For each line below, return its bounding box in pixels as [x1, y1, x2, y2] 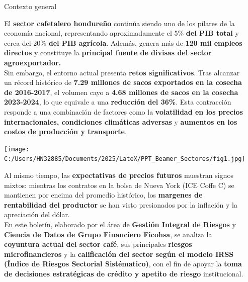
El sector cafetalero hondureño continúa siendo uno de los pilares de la [4, 18, 235, 28]
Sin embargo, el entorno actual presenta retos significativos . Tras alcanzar [4, 67, 240, 77]
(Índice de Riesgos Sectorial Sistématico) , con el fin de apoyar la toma [4, 258, 242, 269]
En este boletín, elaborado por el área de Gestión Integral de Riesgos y [4, 219, 236, 229]
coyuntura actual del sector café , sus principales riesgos [4, 239, 192, 249]
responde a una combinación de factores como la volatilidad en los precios [4, 106, 243, 117]
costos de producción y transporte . [4, 126, 127, 137]
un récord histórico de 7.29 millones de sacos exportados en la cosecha [4, 77, 242, 87]
